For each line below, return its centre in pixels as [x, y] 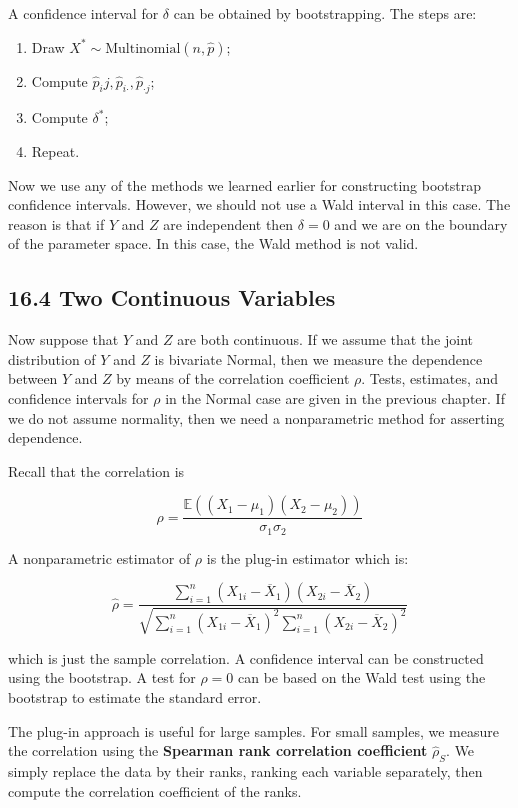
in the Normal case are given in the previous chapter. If [335, 397]
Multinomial [143, 48]
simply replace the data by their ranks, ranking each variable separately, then [245, 770]
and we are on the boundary [421, 223]
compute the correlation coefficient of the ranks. [155, 790]
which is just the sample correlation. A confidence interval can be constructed [246, 657]
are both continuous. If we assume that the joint [325, 339]
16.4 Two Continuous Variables [172, 297]
